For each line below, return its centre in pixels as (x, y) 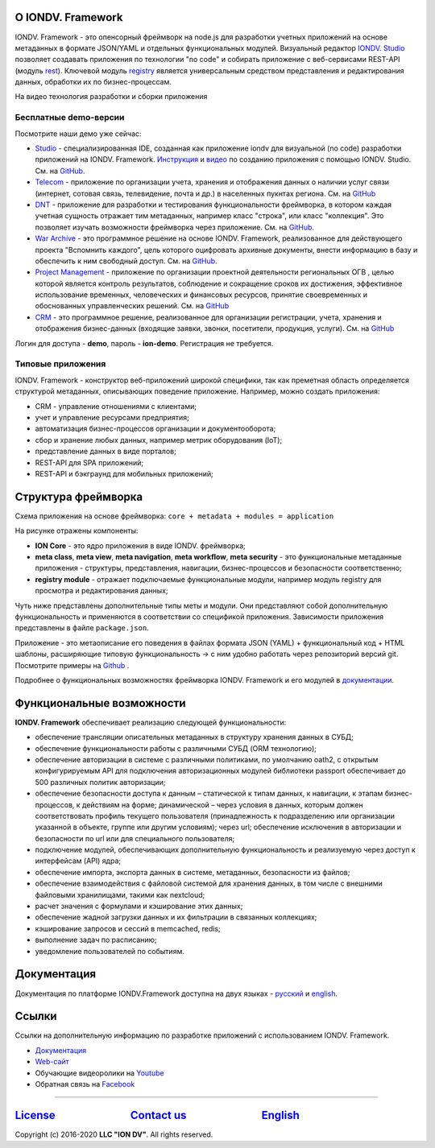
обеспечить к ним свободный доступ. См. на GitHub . (126, 261)
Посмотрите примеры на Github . (72, 665)
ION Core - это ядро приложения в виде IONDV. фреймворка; (140, 545)
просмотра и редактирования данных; (101, 591)
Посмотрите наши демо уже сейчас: (78, 134)
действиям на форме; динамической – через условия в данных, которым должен (223, 804)
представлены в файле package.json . (82, 628)
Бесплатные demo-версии (70, 118)
